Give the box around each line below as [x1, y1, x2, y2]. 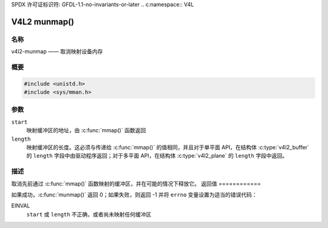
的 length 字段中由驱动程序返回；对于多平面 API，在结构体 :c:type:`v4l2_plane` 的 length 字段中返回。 [26, 152, 288, 159]
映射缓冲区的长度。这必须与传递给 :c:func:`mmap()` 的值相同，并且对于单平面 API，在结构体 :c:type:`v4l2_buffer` [26, 144, 310, 151]
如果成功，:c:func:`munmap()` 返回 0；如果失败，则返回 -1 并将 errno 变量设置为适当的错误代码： [11, 191, 258, 198]
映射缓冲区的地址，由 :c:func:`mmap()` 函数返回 [26, 127, 146, 134]
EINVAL [11, 202, 30, 209]
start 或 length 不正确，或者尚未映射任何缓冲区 [26, 210, 152, 218]
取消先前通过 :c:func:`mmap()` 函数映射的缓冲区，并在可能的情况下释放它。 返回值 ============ [11, 179, 261, 187]
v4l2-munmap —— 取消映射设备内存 [11, 48, 103, 55]
